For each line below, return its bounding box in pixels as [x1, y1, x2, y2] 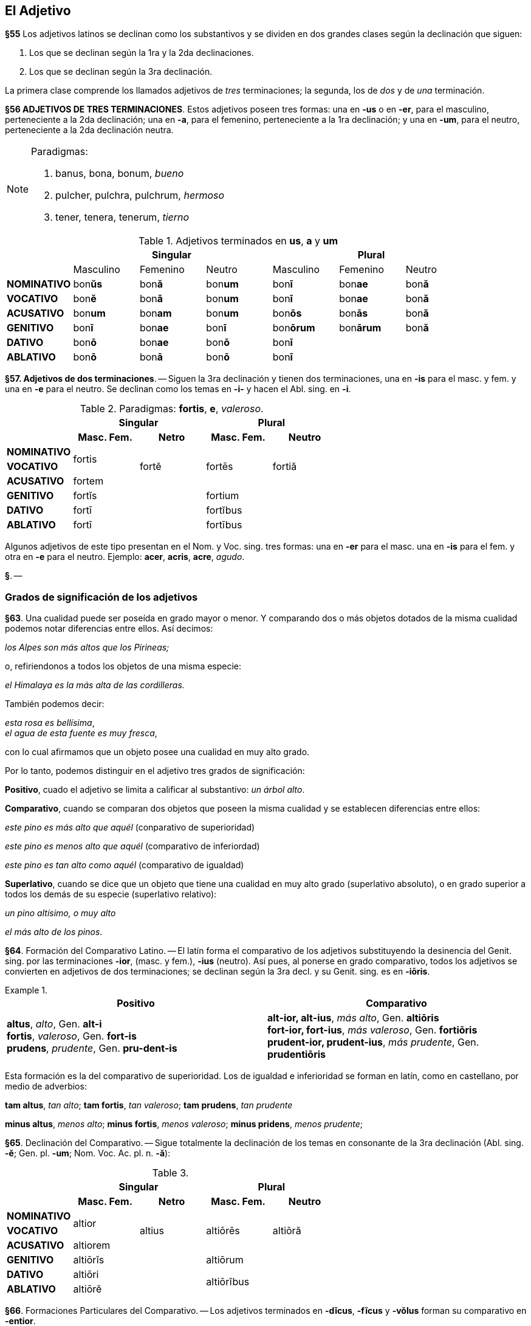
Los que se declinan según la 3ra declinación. [29, 66, 213, 77]
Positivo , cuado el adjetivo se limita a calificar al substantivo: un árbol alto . [5, 784, 305, 795]
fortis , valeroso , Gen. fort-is [7, 1030, 137, 1043]
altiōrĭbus [206, 1276, 250, 1288]
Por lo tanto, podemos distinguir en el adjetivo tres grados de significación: [5, 765, 305, 776]
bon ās [339, 307, 368, 320]
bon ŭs [73, 278, 103, 291]
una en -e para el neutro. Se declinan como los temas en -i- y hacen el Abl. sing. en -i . [5, 384, 351, 395]
